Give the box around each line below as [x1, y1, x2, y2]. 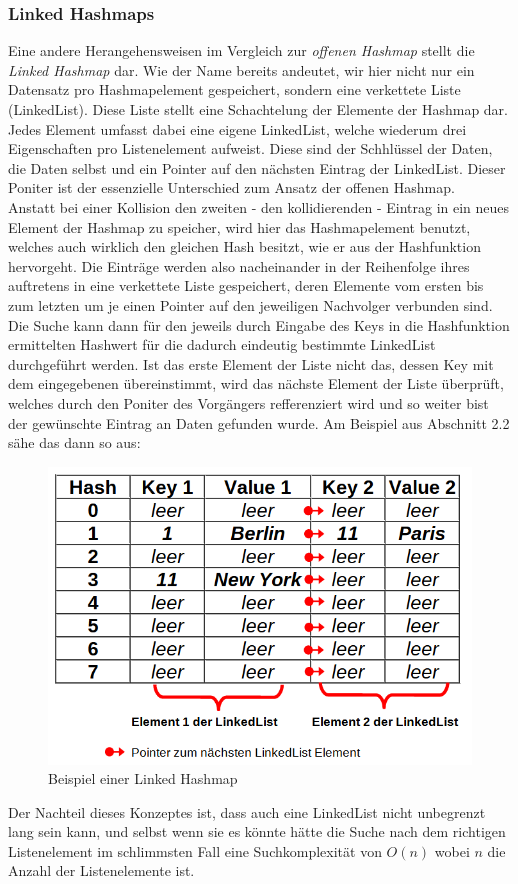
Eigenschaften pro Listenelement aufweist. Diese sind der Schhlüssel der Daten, [8, 138, 493, 159]
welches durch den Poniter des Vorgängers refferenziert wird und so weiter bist [8, 392, 489, 413]
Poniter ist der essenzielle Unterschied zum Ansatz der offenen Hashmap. [8, 177, 455, 198]
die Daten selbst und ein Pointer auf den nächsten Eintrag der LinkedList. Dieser [8, 157, 506, 178]
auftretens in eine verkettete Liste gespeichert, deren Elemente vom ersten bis [8, 275, 484, 296]
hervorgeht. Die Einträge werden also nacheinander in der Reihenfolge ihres [8, 255, 470, 276]
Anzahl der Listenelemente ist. [8, 860, 195, 881]
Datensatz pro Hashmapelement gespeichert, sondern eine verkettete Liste [8, 79, 461, 100]
